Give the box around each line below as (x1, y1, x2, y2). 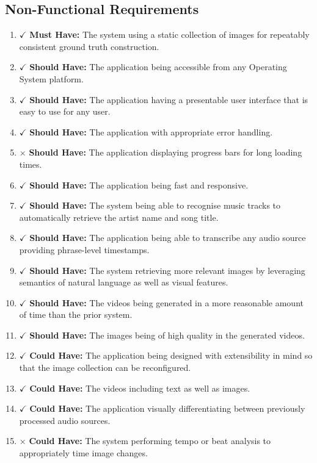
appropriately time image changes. (19, 447, 148, 459)
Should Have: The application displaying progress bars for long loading (29, 146, 302, 159)
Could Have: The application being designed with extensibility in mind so (29, 349, 313, 362)
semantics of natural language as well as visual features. (19, 276, 228, 289)
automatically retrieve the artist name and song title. (19, 210, 219, 223)
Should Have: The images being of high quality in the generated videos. (29, 328, 305, 341)
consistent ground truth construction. (19, 40, 159, 52)
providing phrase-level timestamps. (19, 243, 150, 256)
